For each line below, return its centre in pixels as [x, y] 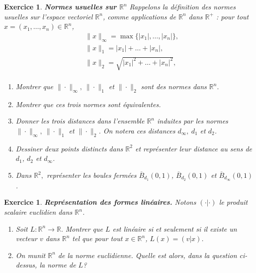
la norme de [58, 265]
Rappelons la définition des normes [182, 6]
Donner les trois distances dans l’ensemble [80, 121]
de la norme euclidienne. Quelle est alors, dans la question [147, 255]
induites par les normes [193, 121]
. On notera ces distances [137, 131]
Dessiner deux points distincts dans [69, 148]
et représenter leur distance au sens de [194, 148]
